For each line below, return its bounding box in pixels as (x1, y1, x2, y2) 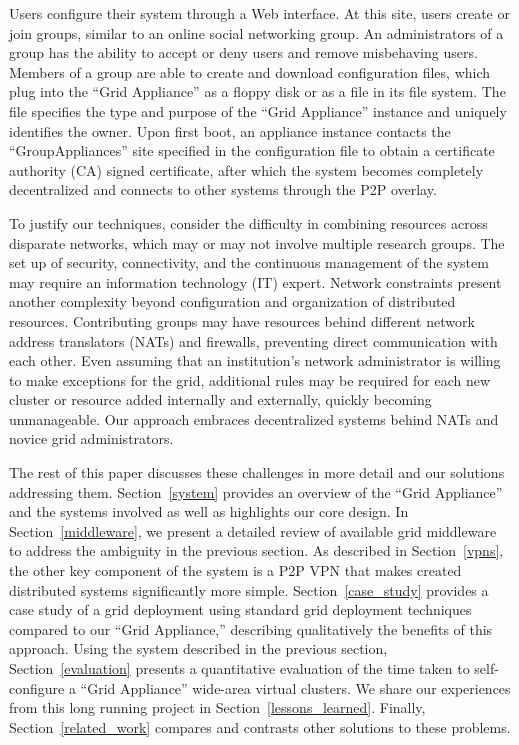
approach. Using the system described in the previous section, (9, 638, 388, 659)
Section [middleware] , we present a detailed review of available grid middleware (9, 520, 497, 541)
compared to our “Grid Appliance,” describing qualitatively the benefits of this (9, 618, 493, 639)
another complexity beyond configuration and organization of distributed (9, 291, 456, 312)
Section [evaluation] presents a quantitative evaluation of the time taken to (9, 658, 470, 678)
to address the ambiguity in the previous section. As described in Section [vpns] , (9, 540, 504, 561)
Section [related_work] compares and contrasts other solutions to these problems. (9, 716, 511, 737)
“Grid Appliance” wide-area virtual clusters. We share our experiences (80, 677, 511, 698)
